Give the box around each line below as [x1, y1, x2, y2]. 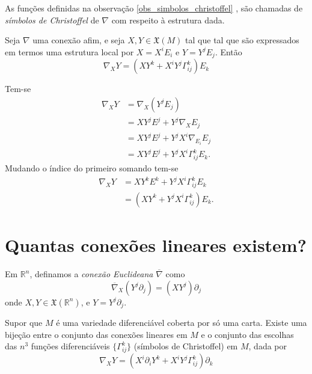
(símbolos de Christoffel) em [133, 340, 238, 352]
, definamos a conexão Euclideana [29, 268, 153, 280]
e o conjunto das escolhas [201, 328, 294, 340]
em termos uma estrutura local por [5, 45, 134, 58]
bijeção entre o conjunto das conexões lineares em [5, 328, 188, 340]
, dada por [248, 340, 287, 352]
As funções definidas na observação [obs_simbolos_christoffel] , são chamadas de [5, 2, 303, 14]
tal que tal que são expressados [185, 34, 299, 46]
